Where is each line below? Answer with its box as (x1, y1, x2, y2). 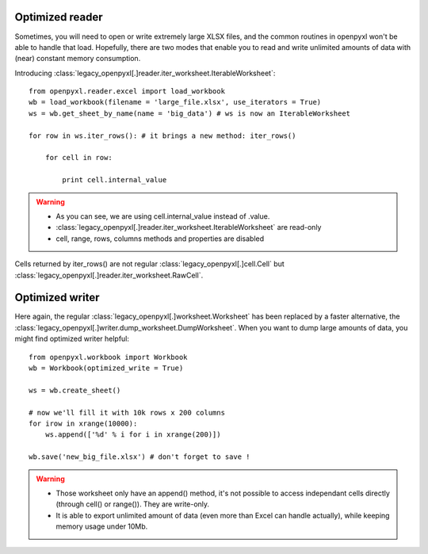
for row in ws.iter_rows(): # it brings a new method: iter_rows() (29, 131, 296, 140)
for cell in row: (44, 153, 113, 162)
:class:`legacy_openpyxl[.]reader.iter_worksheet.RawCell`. (14, 270, 204, 280)
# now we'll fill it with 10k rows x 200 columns (29, 408, 226, 417)
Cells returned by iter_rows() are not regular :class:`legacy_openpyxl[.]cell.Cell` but (14, 259, 285, 269)
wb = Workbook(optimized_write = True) (29, 364, 184, 373)
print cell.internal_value (62, 175, 167, 185)
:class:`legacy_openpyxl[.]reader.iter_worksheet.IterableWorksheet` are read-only (55, 223, 322, 232)
